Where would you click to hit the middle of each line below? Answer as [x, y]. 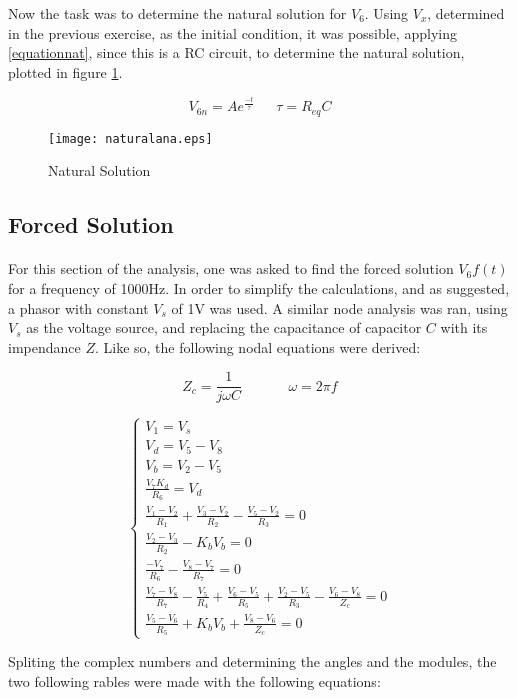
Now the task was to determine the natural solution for [177, 13]
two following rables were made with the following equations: [194, 680]
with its [464, 327]
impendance [44, 346]
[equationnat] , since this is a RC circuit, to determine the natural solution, [236, 52]
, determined [466, 13]
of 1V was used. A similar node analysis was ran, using [339, 307]
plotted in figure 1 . [65, 71]
